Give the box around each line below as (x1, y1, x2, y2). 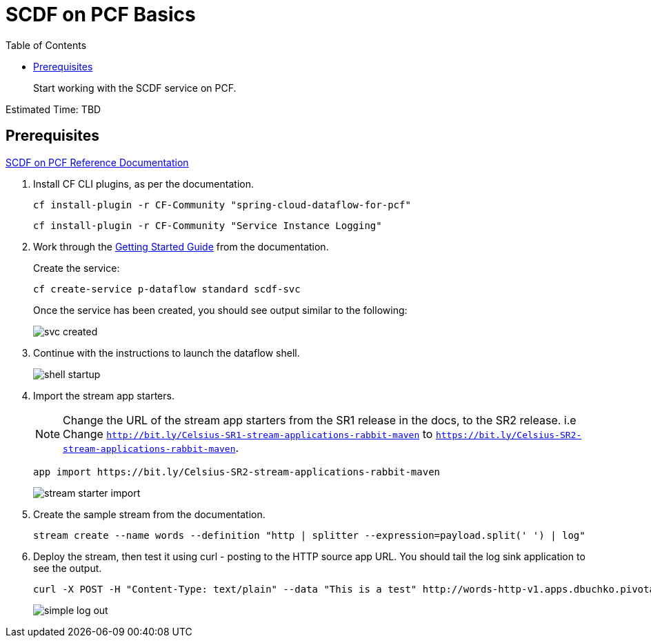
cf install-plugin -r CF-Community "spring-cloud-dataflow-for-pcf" (33, 199, 411, 210)
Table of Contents (6, 39, 87, 51)
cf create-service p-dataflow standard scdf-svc (33, 283, 301, 295)
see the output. (33, 562, 102, 574)
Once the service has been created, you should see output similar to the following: (33, 304, 408, 316)
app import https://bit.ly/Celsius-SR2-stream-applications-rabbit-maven (33, 466, 441, 477)
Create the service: (33, 261, 120, 274)
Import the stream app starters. (33, 389, 174, 402)
